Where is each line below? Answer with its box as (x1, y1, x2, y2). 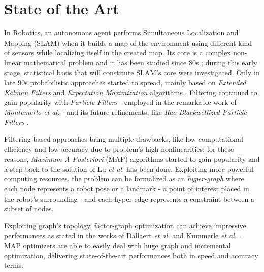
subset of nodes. (4, 203, 54, 214)
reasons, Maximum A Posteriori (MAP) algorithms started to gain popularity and (4, 153, 260, 164)
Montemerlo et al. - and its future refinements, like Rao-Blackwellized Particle (4, 106, 247, 117)
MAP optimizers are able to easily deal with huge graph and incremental (4, 240, 231, 250)
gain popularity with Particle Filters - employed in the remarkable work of (4, 97, 237, 107)
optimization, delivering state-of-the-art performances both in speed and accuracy (4, 250, 258, 260)
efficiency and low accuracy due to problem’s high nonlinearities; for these (4, 143, 234, 154)
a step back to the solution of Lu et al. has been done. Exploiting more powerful (4, 163, 254, 174)
